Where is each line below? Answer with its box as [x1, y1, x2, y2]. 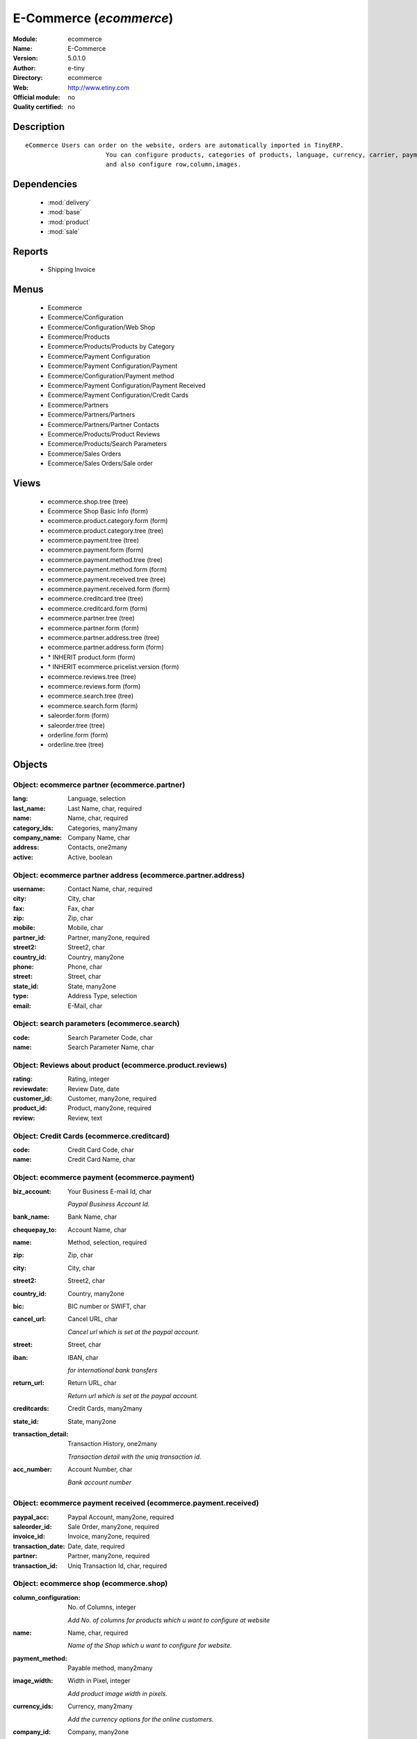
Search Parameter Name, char [67, 1043, 154, 1052]
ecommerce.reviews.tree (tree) [47, 672, 137, 681]
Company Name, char [67, 833, 131, 842]
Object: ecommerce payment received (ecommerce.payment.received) [13, 1498, 259, 1508]
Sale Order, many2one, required [67, 1523, 159, 1531]
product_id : [13, 1104, 47, 1112]
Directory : [13, 74, 43, 82]
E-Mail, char [67, 1002, 103, 1010]
